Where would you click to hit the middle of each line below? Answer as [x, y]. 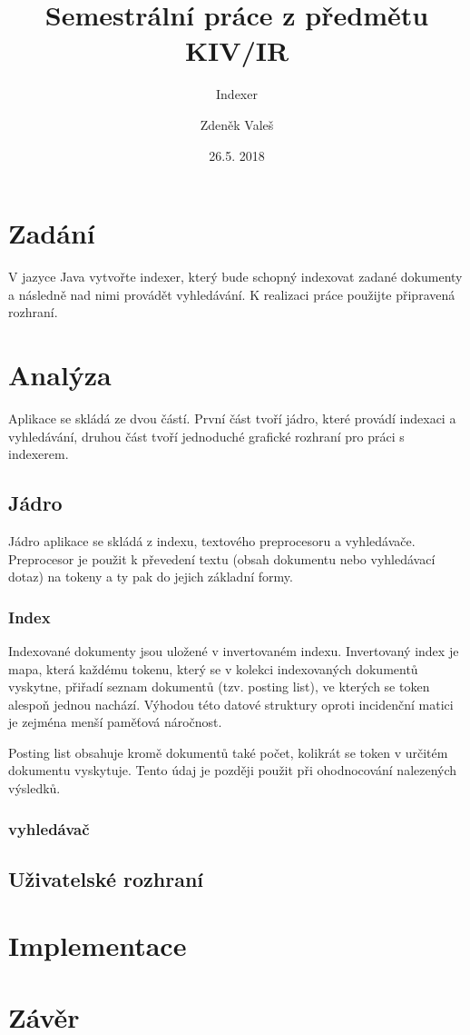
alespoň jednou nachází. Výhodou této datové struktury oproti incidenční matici [231, 704]
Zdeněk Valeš [237, 124]
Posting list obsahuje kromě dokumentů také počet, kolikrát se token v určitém [228, 752]
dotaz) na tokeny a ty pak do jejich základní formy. [151, 577]
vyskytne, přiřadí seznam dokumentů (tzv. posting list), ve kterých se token [219, 687]
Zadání [52, 233]
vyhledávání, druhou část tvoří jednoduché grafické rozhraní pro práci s [206, 436]
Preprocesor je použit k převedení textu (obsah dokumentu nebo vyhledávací [222, 558]
